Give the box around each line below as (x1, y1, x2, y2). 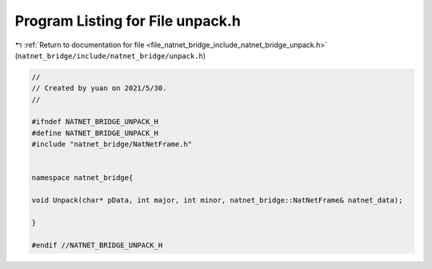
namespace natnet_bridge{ (31, 173, 134, 183)
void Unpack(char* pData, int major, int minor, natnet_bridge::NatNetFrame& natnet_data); (31, 196, 403, 205)
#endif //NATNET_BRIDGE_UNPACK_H (31, 240, 163, 250)
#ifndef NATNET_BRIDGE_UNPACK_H (31, 117, 159, 126)
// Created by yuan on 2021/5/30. (31, 84, 167, 93)
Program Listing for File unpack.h (14, 12, 242, 30)
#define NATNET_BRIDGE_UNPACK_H (31, 128, 159, 138)
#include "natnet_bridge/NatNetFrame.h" (31, 140, 192, 149)
